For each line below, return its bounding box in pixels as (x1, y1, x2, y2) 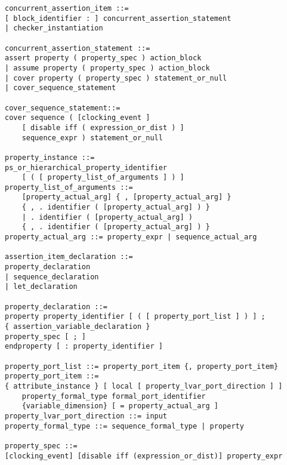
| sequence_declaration (5, 272, 99, 281)
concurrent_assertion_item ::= (5, 4, 129, 13)
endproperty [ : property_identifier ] (5, 342, 163, 351)
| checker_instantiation (5, 24, 103, 33)
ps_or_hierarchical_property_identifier (5, 163, 168, 172)
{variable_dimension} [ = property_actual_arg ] (21, 402, 218, 411)
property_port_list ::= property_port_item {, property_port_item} (5, 362, 279, 371)
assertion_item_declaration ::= (5, 252, 133, 261)
